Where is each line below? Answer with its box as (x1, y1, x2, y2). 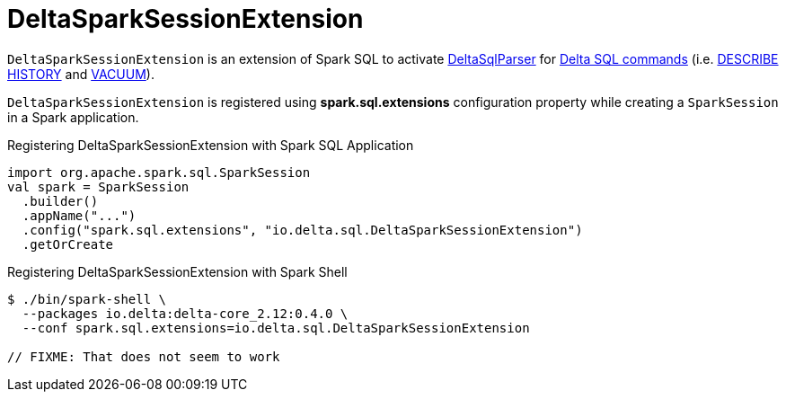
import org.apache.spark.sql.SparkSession (7, 164, 311, 180)
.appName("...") (22, 208, 137, 223)
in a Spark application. (7, 109, 139, 125)
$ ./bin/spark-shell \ (7, 291, 167, 306)
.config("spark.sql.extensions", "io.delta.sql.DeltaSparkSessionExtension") (22, 222, 583, 237)
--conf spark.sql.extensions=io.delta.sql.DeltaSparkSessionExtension (22, 320, 530, 335)
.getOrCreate (22, 236, 114, 252)
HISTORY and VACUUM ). (7, 66, 155, 82)
